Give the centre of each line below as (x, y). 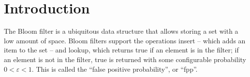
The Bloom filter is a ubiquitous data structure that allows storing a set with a (121, 31)
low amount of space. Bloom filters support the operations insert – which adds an (125, 40)
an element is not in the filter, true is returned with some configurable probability (125, 59)
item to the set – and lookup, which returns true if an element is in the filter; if (121, 50)
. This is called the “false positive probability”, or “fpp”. (115, 69)
